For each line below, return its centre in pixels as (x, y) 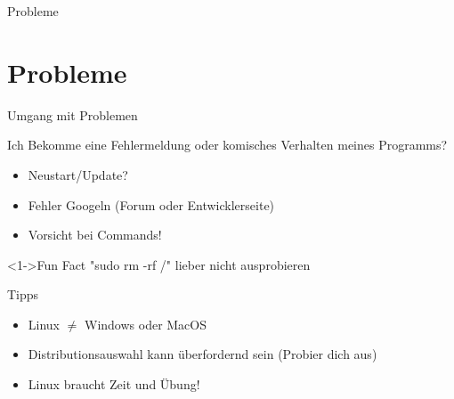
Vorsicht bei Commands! (95, 235)
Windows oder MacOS (146, 324)
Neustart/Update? (78, 174)
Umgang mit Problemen (73, 114)
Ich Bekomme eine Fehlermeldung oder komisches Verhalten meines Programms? (227, 145)
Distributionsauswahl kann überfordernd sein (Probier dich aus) (203, 354)
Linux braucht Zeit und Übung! (114, 384)
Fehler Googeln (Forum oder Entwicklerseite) (151, 204)
